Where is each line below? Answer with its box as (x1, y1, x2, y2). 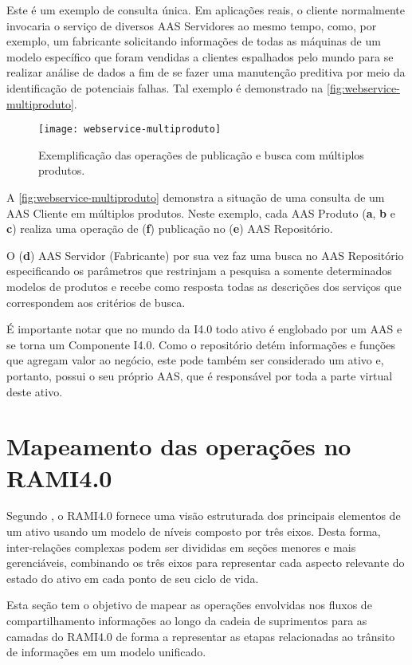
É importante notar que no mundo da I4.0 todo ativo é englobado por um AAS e (6, 321, 402, 337)
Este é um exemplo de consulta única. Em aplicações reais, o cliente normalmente (6, 2, 406, 18)
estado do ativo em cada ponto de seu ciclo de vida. (6, 569, 259, 586)
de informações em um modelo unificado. (6, 643, 206, 660)
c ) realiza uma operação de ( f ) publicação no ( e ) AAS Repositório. (6, 220, 333, 237)
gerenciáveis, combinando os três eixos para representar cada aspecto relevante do (6, 554, 405, 571)
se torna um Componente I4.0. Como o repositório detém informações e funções (6, 336, 396, 352)
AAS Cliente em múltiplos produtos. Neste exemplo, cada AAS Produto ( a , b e (6, 204, 395, 221)
